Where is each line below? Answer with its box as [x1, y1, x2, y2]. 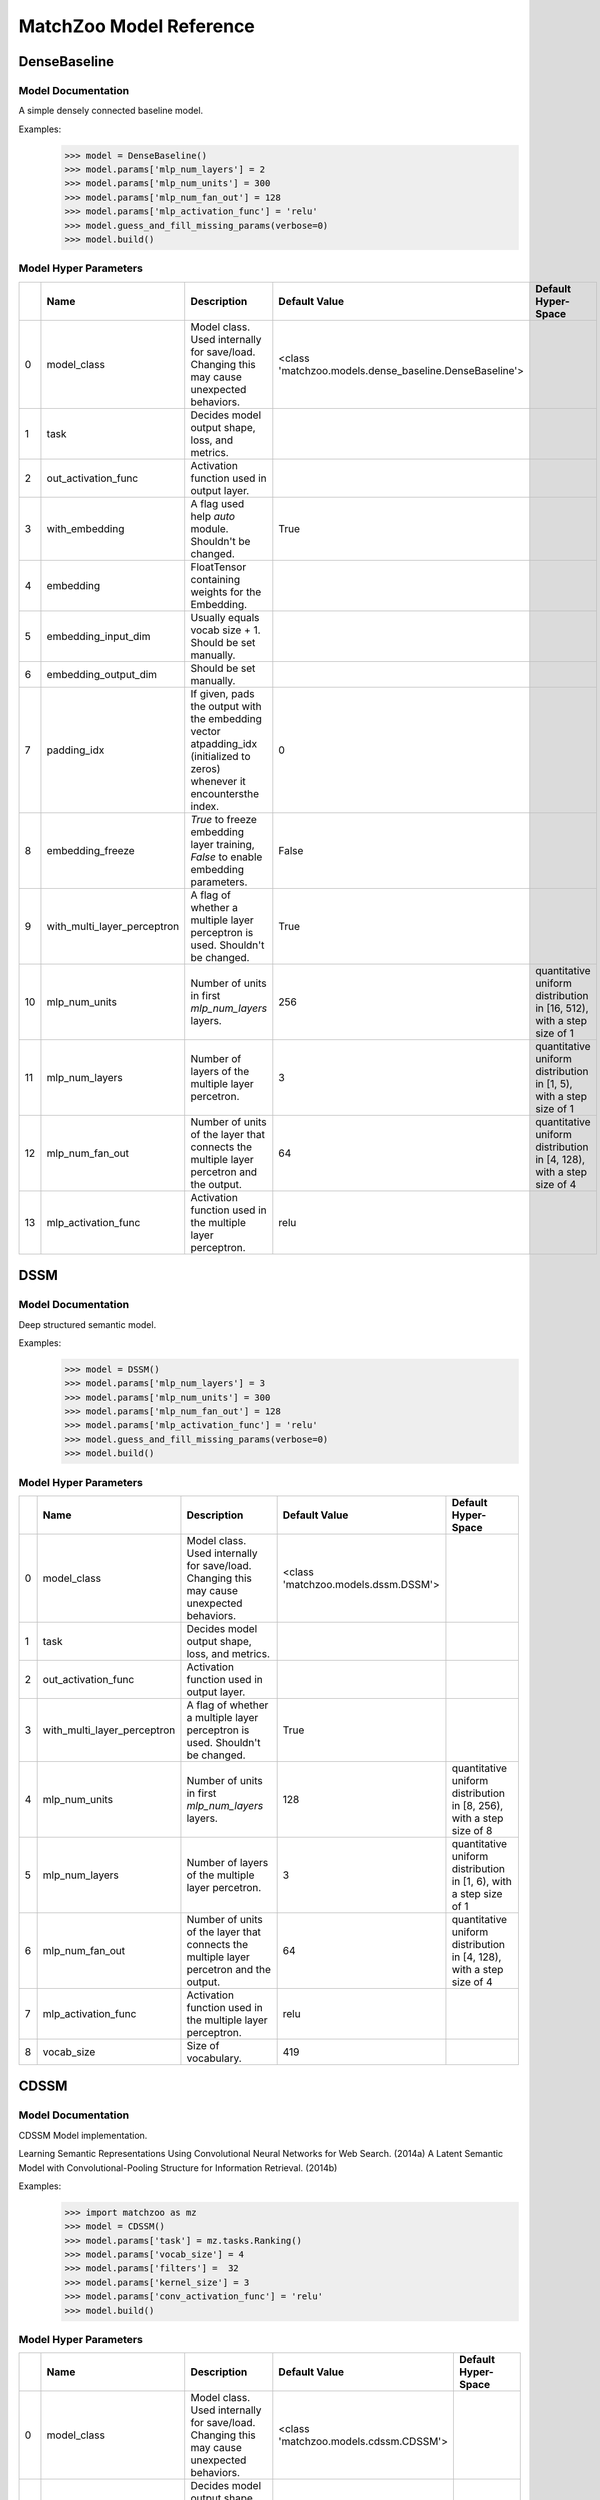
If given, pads [190, 686, 255, 700]
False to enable [190, 850, 263, 864]
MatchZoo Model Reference [18, 15, 255, 37]
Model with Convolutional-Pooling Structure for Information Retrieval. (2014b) [18, 2161, 338, 2174]
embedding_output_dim [46, 667, 158, 681]
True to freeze [190, 812, 257, 826]
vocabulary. [186, 2051, 242, 2065]
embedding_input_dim [46, 629, 151, 643]
